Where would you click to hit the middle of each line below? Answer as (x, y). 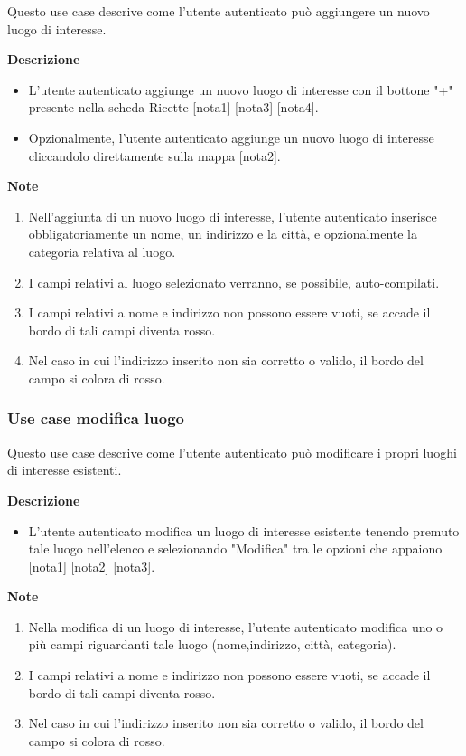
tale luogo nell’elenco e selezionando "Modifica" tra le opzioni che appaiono (235, 548)
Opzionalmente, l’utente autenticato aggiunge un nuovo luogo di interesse (231, 137)
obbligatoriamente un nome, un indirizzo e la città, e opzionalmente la (223, 234)
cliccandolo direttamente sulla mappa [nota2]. (154, 155)
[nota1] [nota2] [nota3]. (92, 566)
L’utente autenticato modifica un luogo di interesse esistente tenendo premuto (244, 530)
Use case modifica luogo (96, 418)
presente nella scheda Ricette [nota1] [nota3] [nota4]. (173, 107)
